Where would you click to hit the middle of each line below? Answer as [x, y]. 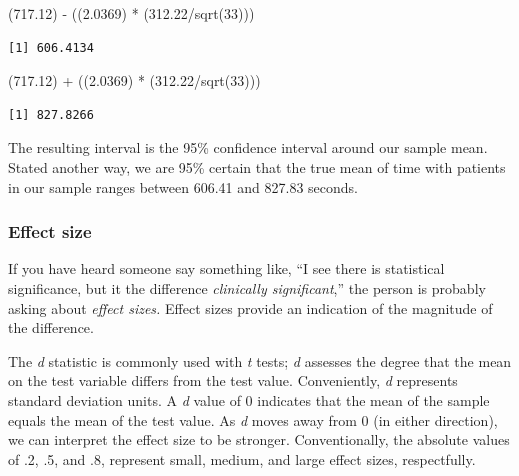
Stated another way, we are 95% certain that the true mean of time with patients [257, 166]
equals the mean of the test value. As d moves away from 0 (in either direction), [253, 419]
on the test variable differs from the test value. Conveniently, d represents [233, 380]
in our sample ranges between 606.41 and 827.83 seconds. [183, 186]
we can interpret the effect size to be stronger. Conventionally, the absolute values [259, 439]
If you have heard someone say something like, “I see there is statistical [226, 268]
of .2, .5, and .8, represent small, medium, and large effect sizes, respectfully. [242, 458]
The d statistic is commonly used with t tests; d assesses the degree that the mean [260, 360]
